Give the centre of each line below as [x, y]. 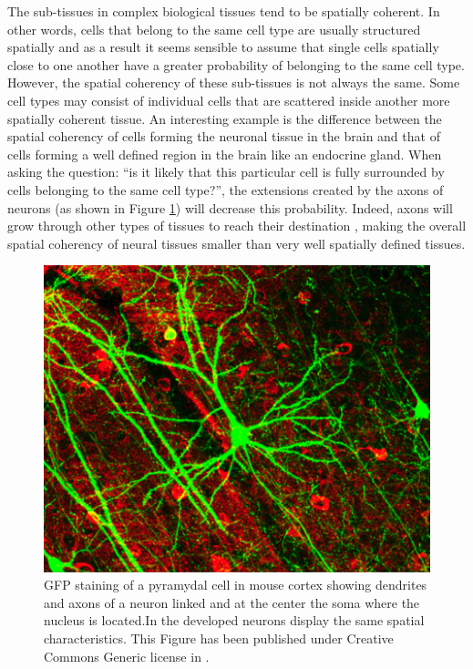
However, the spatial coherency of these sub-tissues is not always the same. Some [234, 82]
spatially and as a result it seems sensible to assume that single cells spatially [223, 47]
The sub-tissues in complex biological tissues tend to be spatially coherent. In [224, 11]
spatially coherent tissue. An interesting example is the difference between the [225, 118]
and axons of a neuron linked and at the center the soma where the [232, 602]
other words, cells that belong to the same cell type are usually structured [214, 29]
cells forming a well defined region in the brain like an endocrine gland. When [225, 154]
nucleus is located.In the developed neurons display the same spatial [234, 620]
